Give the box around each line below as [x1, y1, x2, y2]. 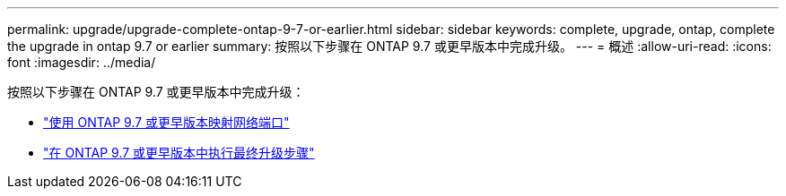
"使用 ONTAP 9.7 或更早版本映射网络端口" [43, 115, 290, 130]
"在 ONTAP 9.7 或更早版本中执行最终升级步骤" [43, 145, 315, 160]
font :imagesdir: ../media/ [7, 55, 156, 70]
